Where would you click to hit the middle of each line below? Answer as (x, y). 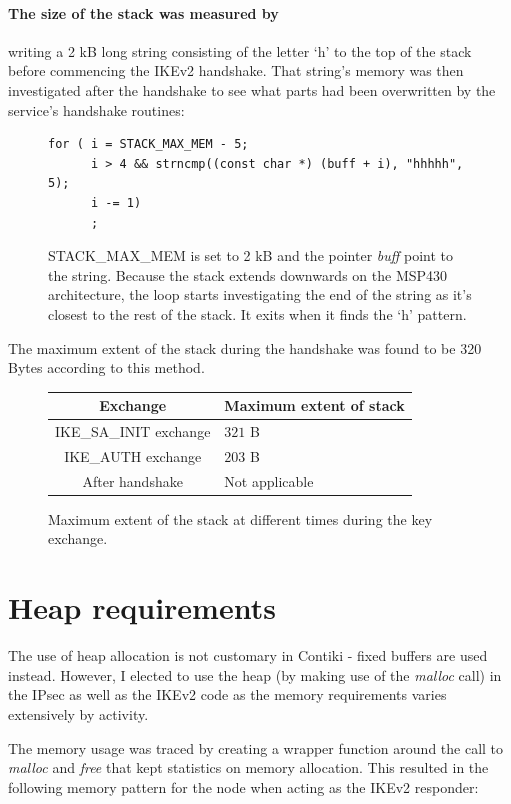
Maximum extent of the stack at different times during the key (240, 518)
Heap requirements (142, 607)
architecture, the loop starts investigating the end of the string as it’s (260, 294)
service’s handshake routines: (96, 109)
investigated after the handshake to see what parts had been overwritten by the (252, 89)
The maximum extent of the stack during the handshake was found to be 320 (245, 347)
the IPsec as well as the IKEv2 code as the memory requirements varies (227, 694)
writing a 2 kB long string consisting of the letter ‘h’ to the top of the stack (240, 50)
